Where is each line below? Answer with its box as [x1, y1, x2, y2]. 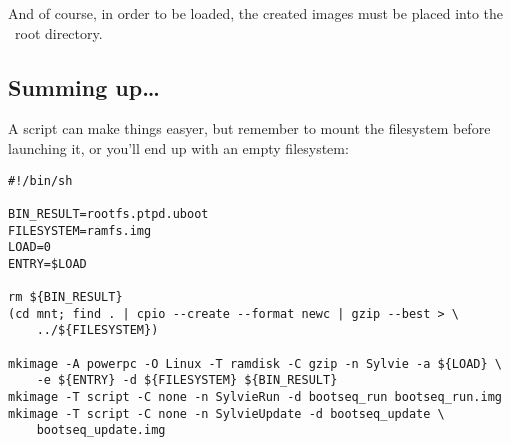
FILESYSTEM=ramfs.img [8, 223, 152, 238]
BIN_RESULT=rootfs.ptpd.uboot [8, 206, 209, 221]
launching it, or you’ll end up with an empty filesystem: [8, 137, 349, 158]
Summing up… [8, 71, 160, 102]
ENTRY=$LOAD [8, 256, 87, 271]
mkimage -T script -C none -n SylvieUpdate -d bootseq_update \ [8, 406, 445, 421]
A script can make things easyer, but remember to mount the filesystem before [8, 118, 491, 139]
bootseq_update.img [36, 423, 166, 438]
